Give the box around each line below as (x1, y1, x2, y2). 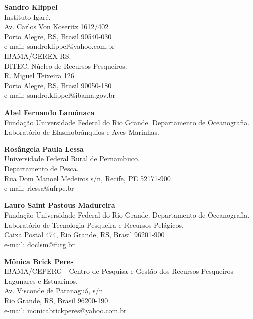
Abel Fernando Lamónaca (4, 107, 95, 117)
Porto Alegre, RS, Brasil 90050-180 (4, 80, 112, 90)
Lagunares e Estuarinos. (4, 275, 78, 286)
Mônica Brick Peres (4, 256, 74, 266)
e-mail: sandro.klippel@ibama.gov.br (4, 90, 115, 100)
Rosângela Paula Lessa (4, 143, 84, 154)
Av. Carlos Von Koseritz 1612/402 (4, 21, 109, 32)
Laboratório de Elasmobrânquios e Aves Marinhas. (4, 127, 159, 137)
